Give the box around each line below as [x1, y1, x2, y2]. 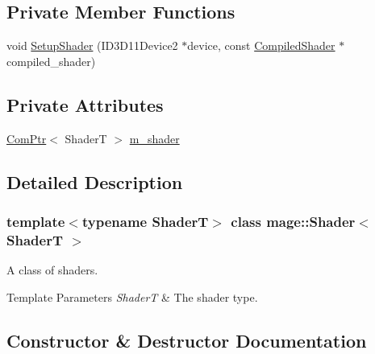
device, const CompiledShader [187, 37, 335, 54]
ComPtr [6, 130, 47, 146]
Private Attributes [6, 92, 164, 117]
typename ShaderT [81, 211, 209, 231]
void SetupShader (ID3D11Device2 [6, 37, 178, 54]
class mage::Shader [231, 211, 356, 231]
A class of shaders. [6, 261, 98, 278]
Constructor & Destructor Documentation [6, 327, 367, 352]
